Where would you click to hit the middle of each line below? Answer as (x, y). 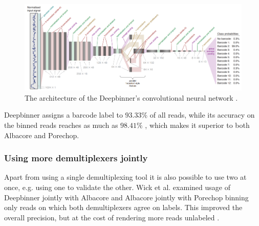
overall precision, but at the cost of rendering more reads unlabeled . (112, 217)
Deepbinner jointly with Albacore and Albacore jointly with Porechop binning (126, 197)
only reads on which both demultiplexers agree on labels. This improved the (123, 207)
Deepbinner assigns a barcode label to (63, 115)
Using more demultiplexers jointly (76, 158)
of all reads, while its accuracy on (202, 115)
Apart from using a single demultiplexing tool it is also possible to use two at (125, 177)
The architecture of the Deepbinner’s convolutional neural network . (131, 97)
